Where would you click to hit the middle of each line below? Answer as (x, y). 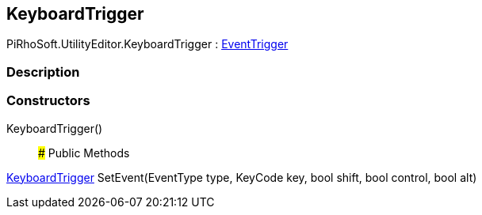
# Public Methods (84, 153)
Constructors (48, 101)
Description (43, 72)
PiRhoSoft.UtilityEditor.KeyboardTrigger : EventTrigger (147, 44)
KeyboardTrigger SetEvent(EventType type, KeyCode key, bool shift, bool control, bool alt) (242, 177)
